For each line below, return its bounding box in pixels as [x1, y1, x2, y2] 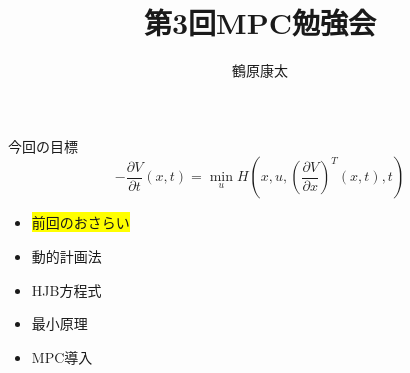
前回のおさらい [31, 212, 130, 233]
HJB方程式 [31, 279, 102, 300]
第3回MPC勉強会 [144, 2, 376, 43]
